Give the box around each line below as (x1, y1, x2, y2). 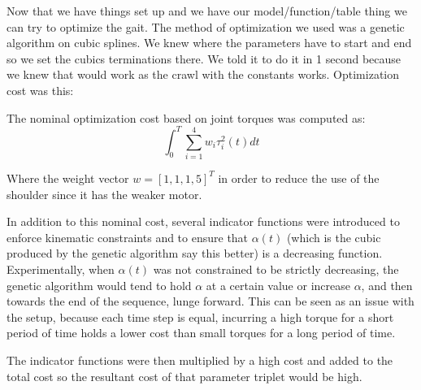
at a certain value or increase (206, 276, 350, 293)
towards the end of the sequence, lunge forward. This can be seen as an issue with (7, 292, 414, 310)
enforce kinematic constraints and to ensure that (7, 228, 249, 245)
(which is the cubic (286, 228, 381, 245)
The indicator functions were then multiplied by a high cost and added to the (7, 351, 393, 368)
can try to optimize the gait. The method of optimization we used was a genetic (7, 18, 405, 35)
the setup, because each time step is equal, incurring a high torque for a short (7, 308, 394, 325)
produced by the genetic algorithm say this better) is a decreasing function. (7, 245, 383, 262)
